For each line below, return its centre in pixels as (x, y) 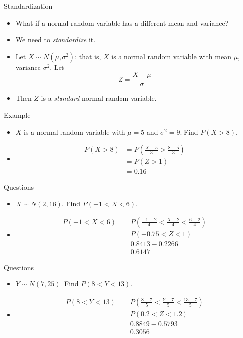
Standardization (28, 6)
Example (17, 115)
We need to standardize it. (56, 39)
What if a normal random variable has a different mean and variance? (122, 23)
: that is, (88, 56)
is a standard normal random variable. (99, 98)
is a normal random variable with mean (171, 56)
